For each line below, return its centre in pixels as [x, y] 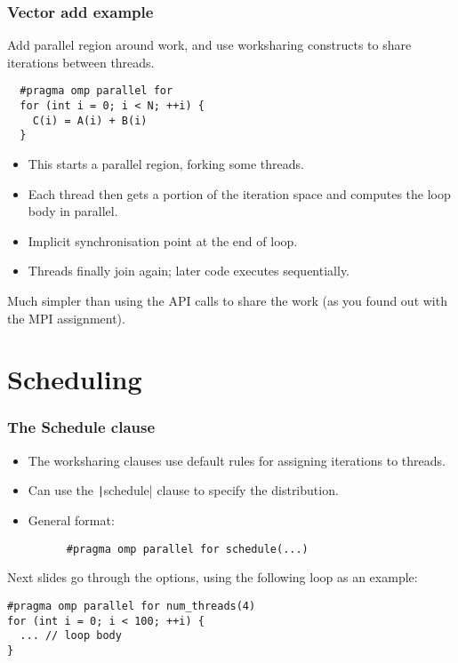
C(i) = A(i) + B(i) [90, 120]
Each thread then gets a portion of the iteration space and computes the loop [239, 193]
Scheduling [75, 379]
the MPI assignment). [66, 318]
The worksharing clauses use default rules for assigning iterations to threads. [237, 460]
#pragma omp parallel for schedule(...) [187, 549]
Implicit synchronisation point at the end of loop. [163, 240]
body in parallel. [73, 211]
